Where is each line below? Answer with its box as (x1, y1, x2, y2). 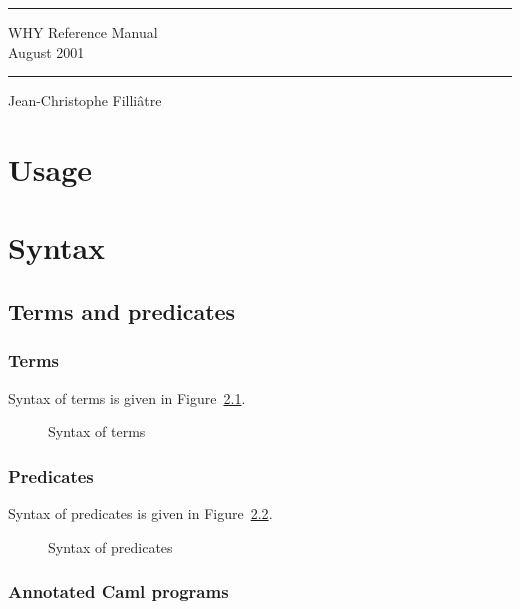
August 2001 (8, 41, 85, 62)
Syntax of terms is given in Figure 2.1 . (8, 387, 246, 408)
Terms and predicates (8, 295, 236, 326)
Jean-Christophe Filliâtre (8, 90, 162, 111)
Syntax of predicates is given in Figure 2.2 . (8, 502, 273, 523)
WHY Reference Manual (8, 22, 158, 42)
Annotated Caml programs (8, 579, 229, 604)
